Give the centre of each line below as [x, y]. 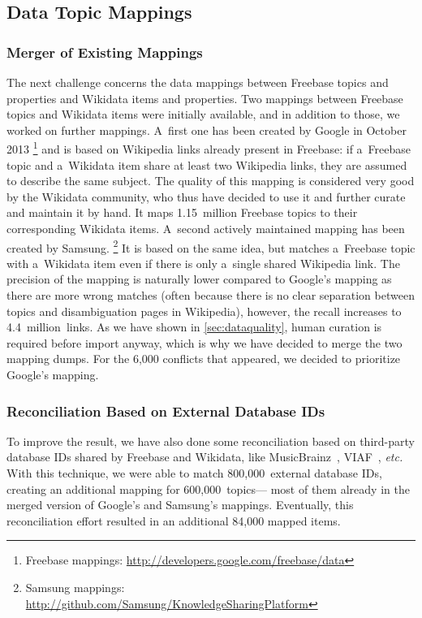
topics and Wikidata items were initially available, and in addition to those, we [203, 114]
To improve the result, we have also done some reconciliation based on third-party [211, 441]
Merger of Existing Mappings [105, 52]
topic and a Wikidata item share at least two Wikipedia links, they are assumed [207, 164]
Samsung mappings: [75, 587]
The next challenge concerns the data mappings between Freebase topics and [198, 82]
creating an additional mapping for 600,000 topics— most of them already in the [208, 488]
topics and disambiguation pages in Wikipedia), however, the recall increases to [204, 311]
